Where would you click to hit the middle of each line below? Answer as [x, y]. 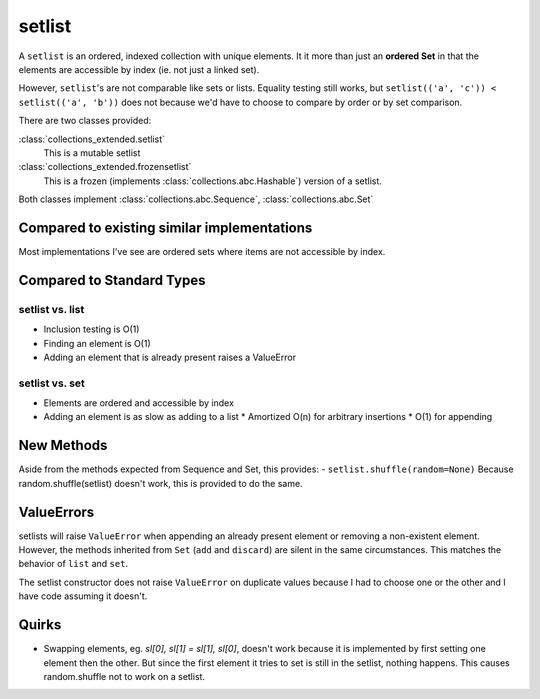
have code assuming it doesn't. [83, 596]
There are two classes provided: [85, 121]
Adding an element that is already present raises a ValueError [170, 357]
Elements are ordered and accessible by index [139, 403]
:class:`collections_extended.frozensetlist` [105, 167]
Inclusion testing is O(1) [91, 329]
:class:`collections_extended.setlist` [91, 139]
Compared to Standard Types [112, 280]
